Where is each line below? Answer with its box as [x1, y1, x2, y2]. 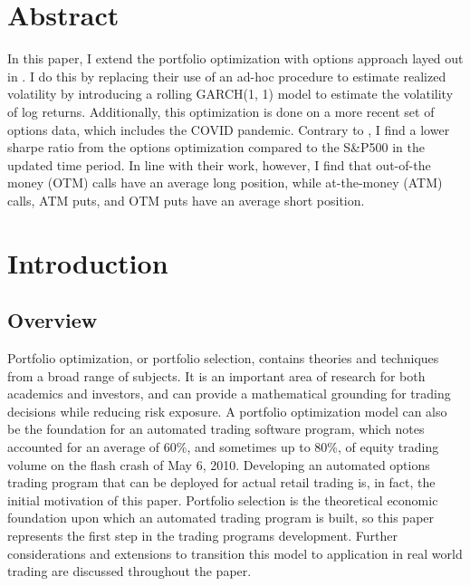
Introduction [7, 244, 168, 281]
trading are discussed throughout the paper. [7, 562, 252, 581]
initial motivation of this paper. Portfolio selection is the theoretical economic [7, 490, 438, 509]
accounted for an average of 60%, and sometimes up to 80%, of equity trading [7, 437, 439, 456]
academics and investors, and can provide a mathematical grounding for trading [7, 384, 451, 403]
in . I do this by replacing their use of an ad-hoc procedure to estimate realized [7, 66, 446, 85]
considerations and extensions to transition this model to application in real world [7, 543, 463, 562]
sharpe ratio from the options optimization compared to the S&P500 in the [7, 138, 425, 157]
